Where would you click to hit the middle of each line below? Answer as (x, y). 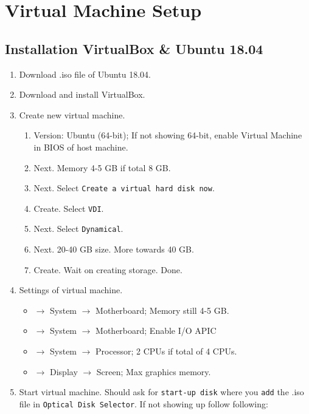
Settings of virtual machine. (71, 290)
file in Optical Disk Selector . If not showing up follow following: (144, 403)
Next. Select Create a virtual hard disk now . (124, 188)
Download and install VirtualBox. (82, 94)
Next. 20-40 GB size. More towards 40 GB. (114, 249)
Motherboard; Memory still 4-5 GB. (162, 310)
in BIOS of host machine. (81, 147)
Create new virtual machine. (72, 114)
